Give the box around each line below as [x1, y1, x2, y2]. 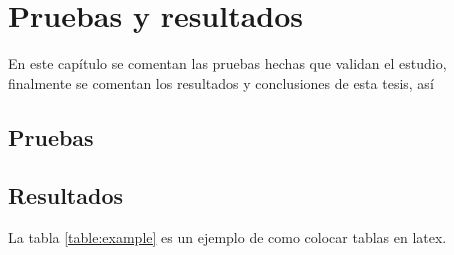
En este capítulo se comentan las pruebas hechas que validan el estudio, [8, 53, 447, 74]
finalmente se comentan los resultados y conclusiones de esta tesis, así [8, 72, 434, 93]
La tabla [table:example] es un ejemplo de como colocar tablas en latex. [8, 227, 447, 248]
